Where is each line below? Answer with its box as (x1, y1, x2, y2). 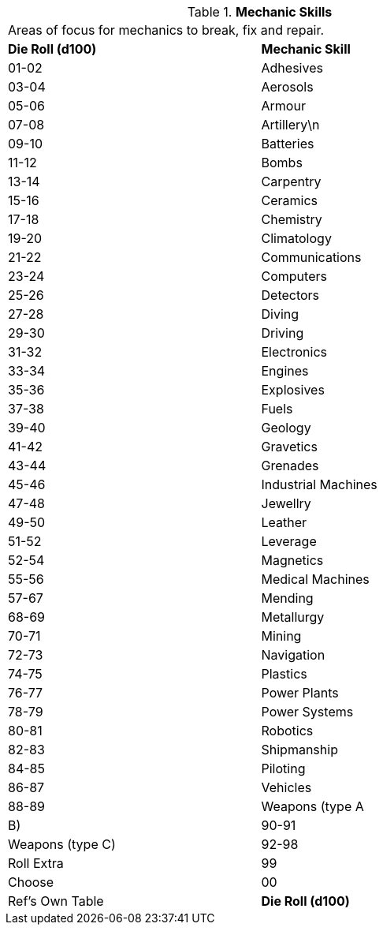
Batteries (261, 136, 314, 151)
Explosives (261, 382, 325, 398)
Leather (261, 514, 307, 530)
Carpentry (261, 174, 322, 189)
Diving (261, 306, 299, 322)
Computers (261, 268, 327, 284)
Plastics (261, 666, 307, 682)
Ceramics (261, 193, 318, 208)
